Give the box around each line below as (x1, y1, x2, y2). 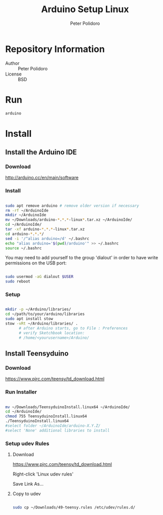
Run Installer (5, 388, 37, 395)
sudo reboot (5, 279, 30, 284)
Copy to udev (12, 491, 41, 497)
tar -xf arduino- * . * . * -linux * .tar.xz (5, 227, 85, 232)
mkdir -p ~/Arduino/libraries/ (5, 307, 71, 312)
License (5, 71, 22, 77)
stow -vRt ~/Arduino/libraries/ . (5, 321, 78, 326)
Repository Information (5, 43, 105, 55)
